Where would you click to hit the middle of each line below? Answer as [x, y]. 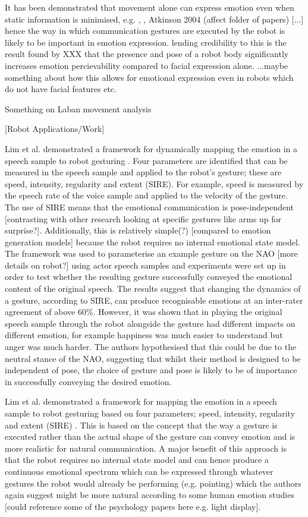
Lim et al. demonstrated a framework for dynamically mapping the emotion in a [151, 148]
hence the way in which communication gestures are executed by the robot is [145, 31]
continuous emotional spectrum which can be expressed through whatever [139, 471]
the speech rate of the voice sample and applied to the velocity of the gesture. [146, 195]
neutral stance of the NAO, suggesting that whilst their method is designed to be [153, 358]
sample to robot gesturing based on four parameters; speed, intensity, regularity [150, 413]
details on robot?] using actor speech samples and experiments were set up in [145, 265]
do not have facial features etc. [61, 89]
